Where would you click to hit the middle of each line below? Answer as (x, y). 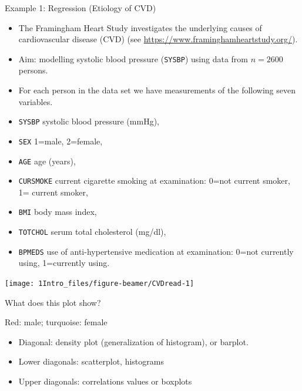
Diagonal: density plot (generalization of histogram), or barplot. (133, 341)
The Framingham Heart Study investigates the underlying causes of (140, 27)
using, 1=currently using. (64, 263)
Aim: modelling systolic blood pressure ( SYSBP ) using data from (133, 58)
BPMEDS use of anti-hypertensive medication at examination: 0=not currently (156, 251)
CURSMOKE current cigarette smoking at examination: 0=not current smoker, (154, 181)
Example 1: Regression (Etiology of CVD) (80, 8)
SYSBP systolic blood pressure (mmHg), (89, 121)
